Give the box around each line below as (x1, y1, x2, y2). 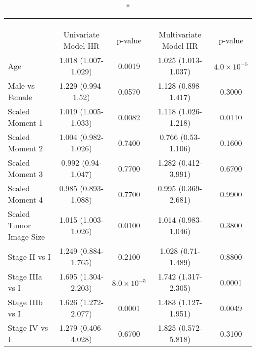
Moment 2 (8, 142, 43, 154)
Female (8, 91, 32, 103)
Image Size (8, 231, 45, 242)
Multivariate (159, 29, 201, 40)
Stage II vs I (8, 250, 51, 262)
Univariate (63, 29, 99, 40)
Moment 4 (8, 194, 43, 205)
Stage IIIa (8, 271, 42, 282)
